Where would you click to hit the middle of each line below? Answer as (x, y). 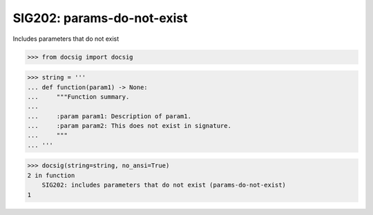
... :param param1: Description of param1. (109, 116)
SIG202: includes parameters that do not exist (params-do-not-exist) (164, 185)
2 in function (51, 175)
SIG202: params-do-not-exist (100, 18)
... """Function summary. (78, 96)
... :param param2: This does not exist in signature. (129, 126)
